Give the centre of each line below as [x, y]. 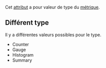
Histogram [23, 55]
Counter [20, 44]
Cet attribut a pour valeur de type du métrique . [53, 7]
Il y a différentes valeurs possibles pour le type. [53, 35]
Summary [22, 60]
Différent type [27, 23]
